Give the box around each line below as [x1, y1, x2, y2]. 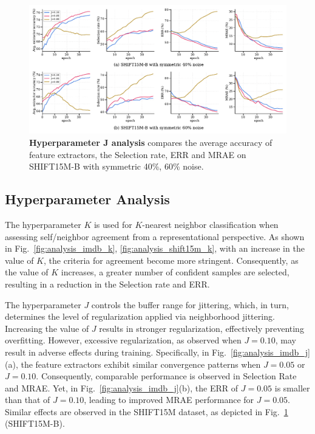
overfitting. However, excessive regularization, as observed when [5, 334, 242, 346]
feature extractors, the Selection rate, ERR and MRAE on [29, 148, 246, 160]
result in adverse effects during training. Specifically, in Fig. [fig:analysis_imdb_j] [5, 345, 310, 358]
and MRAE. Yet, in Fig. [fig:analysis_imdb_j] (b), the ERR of [5, 381, 239, 394]
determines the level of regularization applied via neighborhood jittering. [5, 310, 275, 323]
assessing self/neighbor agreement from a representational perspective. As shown [5, 230, 305, 243]
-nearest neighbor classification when [142, 218, 279, 230]
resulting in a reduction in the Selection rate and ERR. [5, 277, 210, 290]
